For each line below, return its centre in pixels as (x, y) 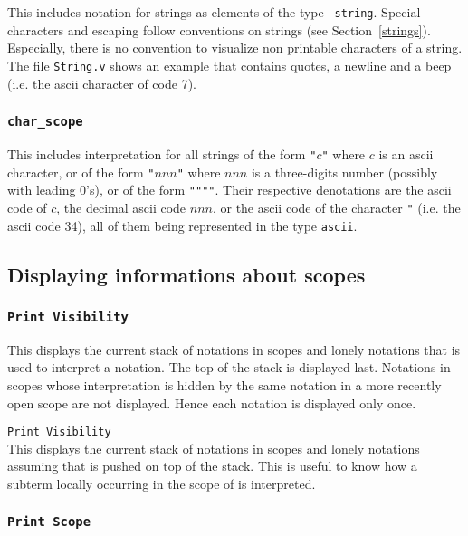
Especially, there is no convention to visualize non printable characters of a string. (235, 48)
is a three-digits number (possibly (344, 172)
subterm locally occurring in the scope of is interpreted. (162, 483)
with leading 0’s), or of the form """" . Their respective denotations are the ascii (229, 190)
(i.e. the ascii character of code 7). (102, 83)
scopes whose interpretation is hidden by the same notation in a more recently (224, 384)
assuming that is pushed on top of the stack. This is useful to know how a (212, 466)
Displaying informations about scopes (186, 274)
